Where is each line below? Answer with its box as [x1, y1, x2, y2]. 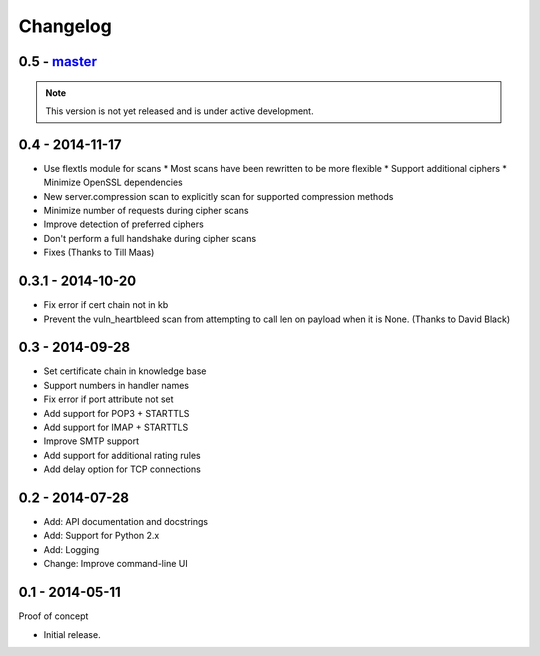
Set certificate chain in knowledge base [43, 365, 207, 377]
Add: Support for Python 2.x [43, 530, 160, 542]
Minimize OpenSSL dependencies [43, 176, 184, 189]
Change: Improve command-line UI [43, 558, 189, 570]
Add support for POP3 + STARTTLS [43, 407, 190, 419]
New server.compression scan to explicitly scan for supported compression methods [43, 190, 394, 202]
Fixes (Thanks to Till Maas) [43, 246, 155, 259]
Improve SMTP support [43, 435, 140, 447]
